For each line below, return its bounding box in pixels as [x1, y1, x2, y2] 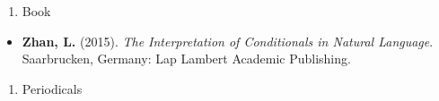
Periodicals [22, 79, 83, 97]
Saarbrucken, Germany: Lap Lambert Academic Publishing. [22, 49, 351, 68]
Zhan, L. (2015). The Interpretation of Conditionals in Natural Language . [22, 31, 434, 50]
